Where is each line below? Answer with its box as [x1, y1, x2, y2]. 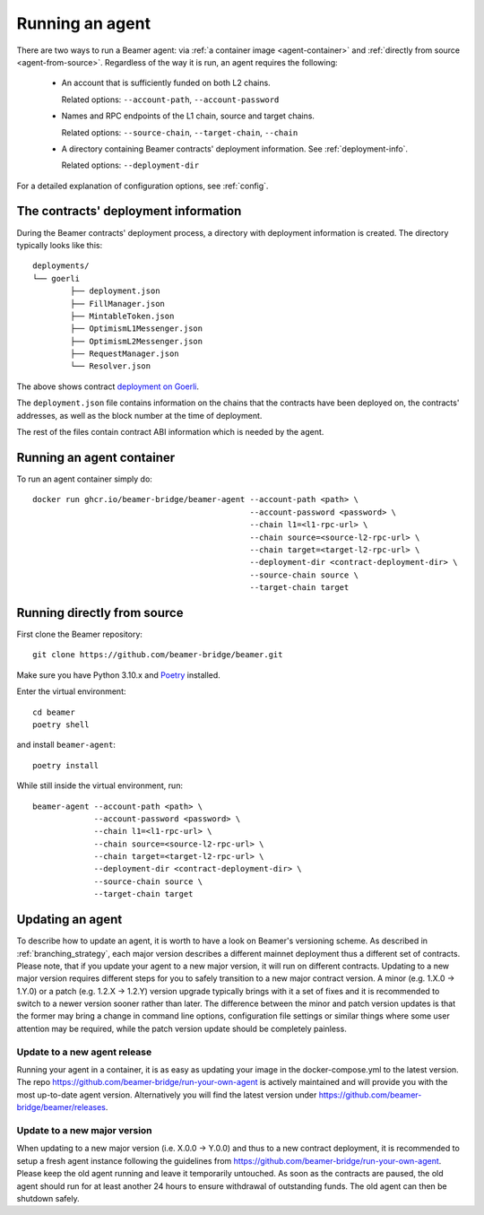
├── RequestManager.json [70, 349, 179, 359]
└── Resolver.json [70, 361, 151, 371]
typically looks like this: [16, 239, 103, 250]
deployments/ [32, 261, 90, 271]
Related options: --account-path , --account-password [61, 94, 280, 105]
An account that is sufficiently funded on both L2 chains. [61, 77, 271, 89]
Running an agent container [16, 449, 176, 465]
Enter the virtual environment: [16, 686, 126, 697]
